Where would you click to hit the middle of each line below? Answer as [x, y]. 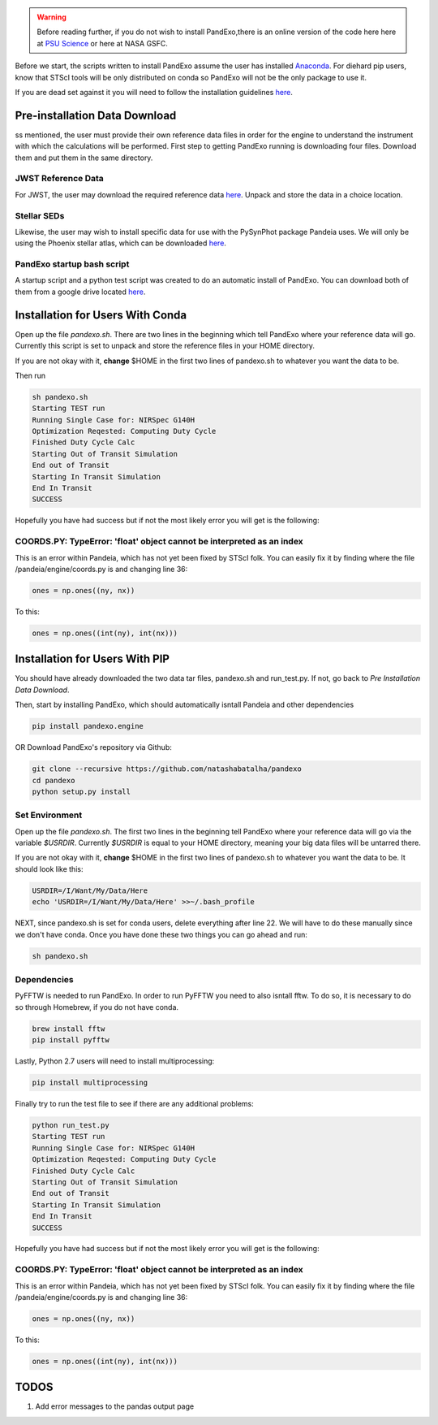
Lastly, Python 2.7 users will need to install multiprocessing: [115, 1061]
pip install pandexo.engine [88, 726]
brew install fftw [69, 1029]
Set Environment [49, 815]
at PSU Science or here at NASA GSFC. [102, 43]
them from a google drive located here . [80, 292]
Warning [52, 17]
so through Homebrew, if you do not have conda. [97, 1007]
